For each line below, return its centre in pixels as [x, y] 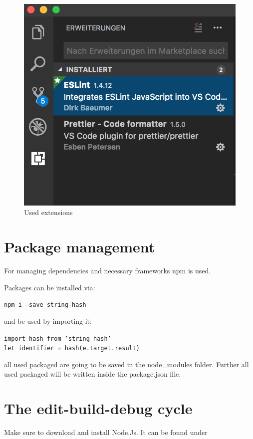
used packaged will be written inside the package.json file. [93, 374]
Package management [80, 247]
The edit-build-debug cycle [98, 408]
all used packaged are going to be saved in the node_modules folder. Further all [126, 364]
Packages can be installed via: [50, 287]
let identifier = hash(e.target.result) [72, 348]
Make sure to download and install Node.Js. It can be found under [106, 432]
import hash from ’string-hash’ [58, 338]
